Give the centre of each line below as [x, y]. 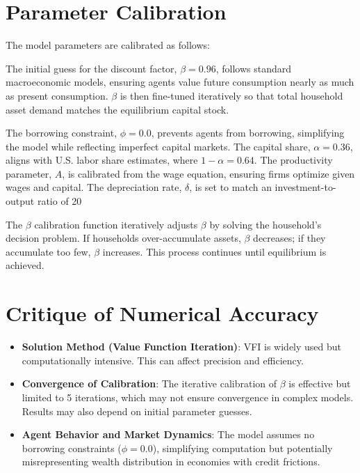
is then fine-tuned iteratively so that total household [231, 95]
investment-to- [305, 187]
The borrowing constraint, [62, 133]
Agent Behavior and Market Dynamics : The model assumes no [168, 434]
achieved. [25, 265]
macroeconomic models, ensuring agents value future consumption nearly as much [180, 82]
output [20, 201]
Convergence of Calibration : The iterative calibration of [149, 383]
